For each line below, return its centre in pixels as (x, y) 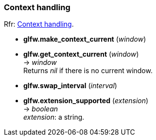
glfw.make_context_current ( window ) (85, 39)
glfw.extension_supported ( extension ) (86, 101)
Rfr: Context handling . (39, 24)
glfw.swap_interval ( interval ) (70, 86)
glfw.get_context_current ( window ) (81, 54)
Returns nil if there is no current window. (88, 71)
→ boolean (41, 109)
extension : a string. (54, 117)
